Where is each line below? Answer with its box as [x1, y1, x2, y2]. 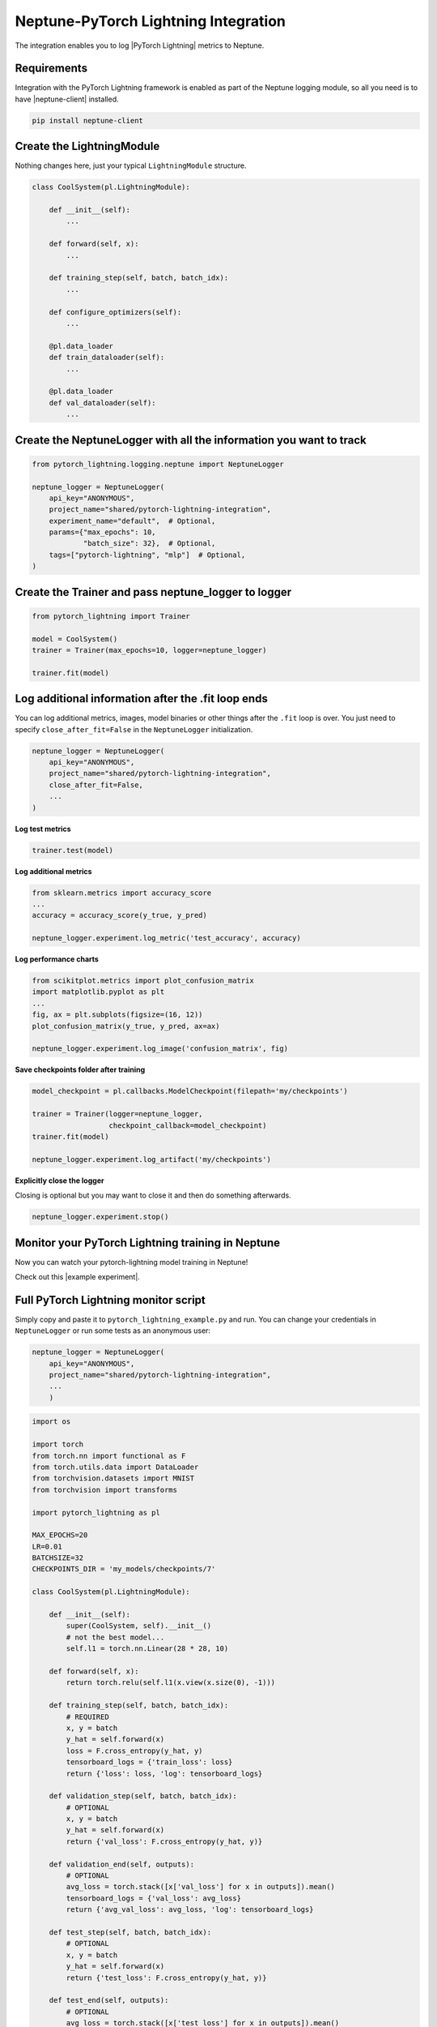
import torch [32, 1440, 84, 1449]
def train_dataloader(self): [49, 353, 165, 362]
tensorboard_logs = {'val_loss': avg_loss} [66, 1893, 242, 1903]
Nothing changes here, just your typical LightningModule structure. [15, 161, 247, 170]
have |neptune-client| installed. [15, 94, 119, 104]
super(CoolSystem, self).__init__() [66, 1622, 212, 1631]
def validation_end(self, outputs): [49, 1859, 194, 1869]
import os [32, 1417, 71, 1426]
